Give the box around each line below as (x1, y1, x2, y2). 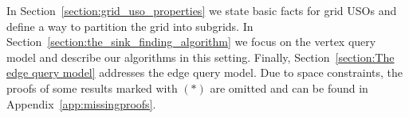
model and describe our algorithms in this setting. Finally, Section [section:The (6, 48, 395, 65)
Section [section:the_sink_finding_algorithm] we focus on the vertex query (6, 33, 376, 50)
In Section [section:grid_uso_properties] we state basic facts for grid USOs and (6, 2, 397, 18)
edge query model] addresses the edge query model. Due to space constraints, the (6, 64, 403, 81)
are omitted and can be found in (210, 79, 368, 96)
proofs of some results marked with (6, 79, 178, 96)
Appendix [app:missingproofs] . (6, 95, 156, 112)
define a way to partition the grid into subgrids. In (6, 17, 254, 34)
